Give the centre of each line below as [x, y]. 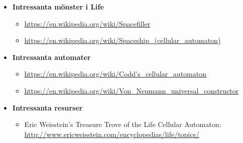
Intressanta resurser [47, 107]
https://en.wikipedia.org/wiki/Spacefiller [87, 23]
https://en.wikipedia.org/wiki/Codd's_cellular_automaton [115, 74]
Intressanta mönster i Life [58, 6]
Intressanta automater [51, 57]
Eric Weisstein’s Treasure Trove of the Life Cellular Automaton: [123, 124]
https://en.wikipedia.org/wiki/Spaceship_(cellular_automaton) [123, 40]
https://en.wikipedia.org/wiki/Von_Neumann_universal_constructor [132, 90]
